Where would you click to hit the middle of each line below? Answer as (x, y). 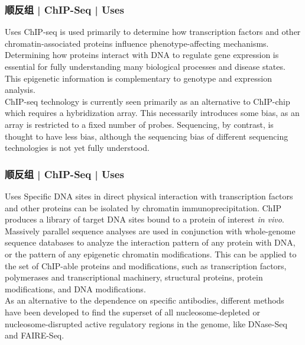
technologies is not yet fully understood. (77, 148)
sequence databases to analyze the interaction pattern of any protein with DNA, (150, 242)
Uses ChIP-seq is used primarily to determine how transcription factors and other (153, 32)
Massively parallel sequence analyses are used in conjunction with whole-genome (150, 230)
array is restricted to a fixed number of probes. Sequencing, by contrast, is (139, 124)
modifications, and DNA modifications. (75, 288)
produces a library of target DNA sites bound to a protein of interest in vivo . (145, 219)
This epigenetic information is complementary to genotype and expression (138, 78)
